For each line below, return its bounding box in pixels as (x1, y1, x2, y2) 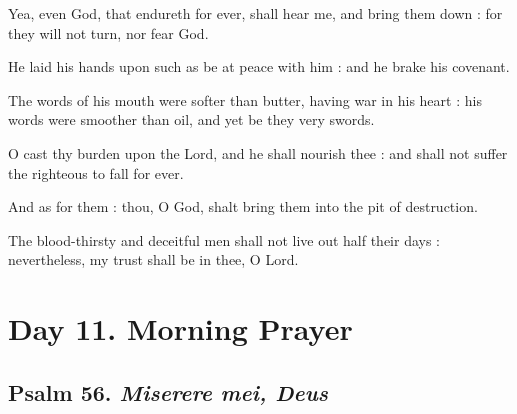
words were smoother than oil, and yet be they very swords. (8, 109, 375, 130)
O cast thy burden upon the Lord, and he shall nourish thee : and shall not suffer (8, 142, 508, 163)
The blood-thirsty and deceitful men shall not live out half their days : (8, 229, 441, 250)
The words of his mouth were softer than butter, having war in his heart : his (8, 89, 482, 110)
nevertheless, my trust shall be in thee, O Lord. (8, 249, 299, 270)
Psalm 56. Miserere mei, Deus (8, 376, 329, 407)
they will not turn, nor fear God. (8, 22, 209, 43)
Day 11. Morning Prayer (8, 308, 353, 349)
